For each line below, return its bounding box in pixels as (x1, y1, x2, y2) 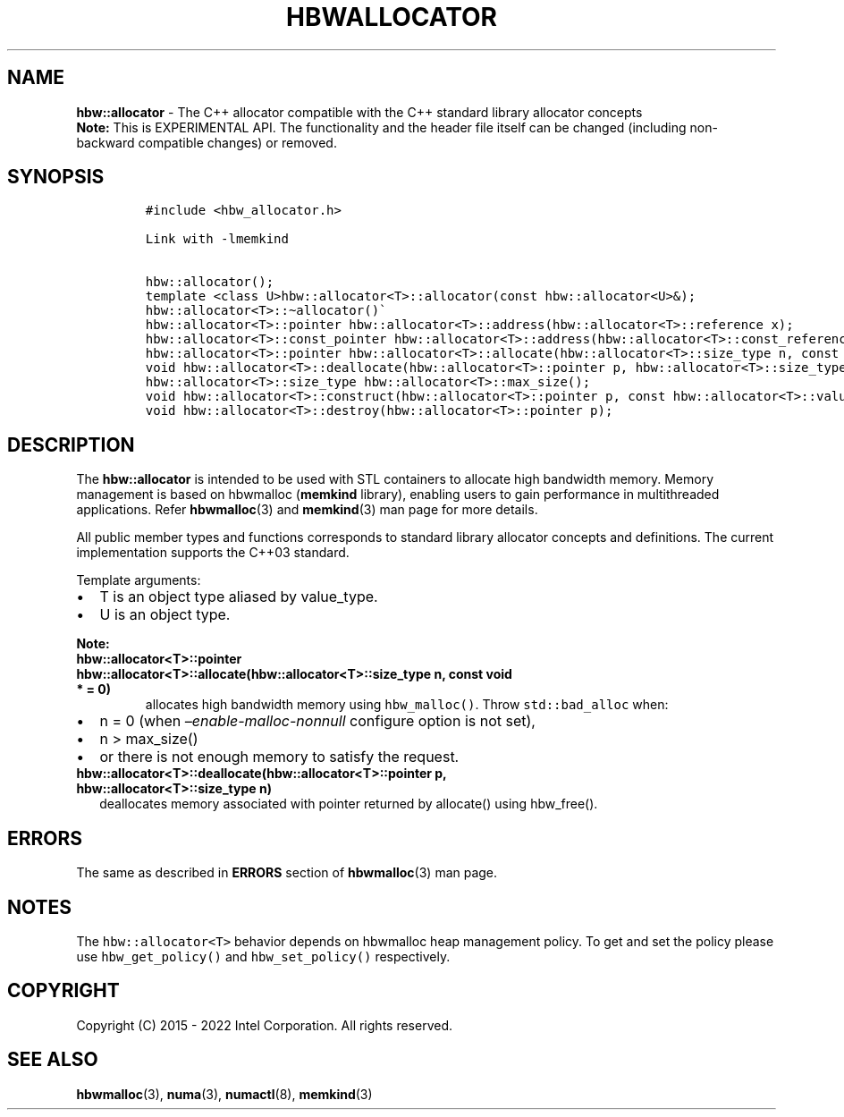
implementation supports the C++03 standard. (76, 545, 350, 561)
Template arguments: (76, 572, 201, 588)
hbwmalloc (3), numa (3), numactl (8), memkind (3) (76, 1086, 373, 1102)
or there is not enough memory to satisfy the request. (99, 748, 460, 766)
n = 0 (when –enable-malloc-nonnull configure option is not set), (99, 712, 536, 731)
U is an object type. (99, 605, 231, 624)
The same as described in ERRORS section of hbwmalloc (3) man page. (76, 865, 498, 881)
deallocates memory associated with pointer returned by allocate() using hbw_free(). (99, 796, 598, 812)
